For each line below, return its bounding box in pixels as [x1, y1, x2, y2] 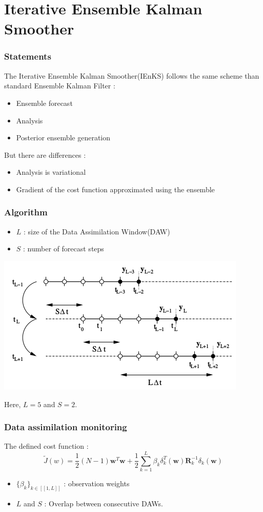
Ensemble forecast [16, 97, 73, 108]
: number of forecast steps [23, 243, 104, 254]
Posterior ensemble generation [16, 132, 111, 143]
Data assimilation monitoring [4, 420, 127, 433]
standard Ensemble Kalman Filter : [4, 80, 115, 91]
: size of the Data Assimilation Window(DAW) [24, 226, 170, 236]
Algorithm [4, 206, 48, 218]
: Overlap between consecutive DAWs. [44, 498, 163, 508]
